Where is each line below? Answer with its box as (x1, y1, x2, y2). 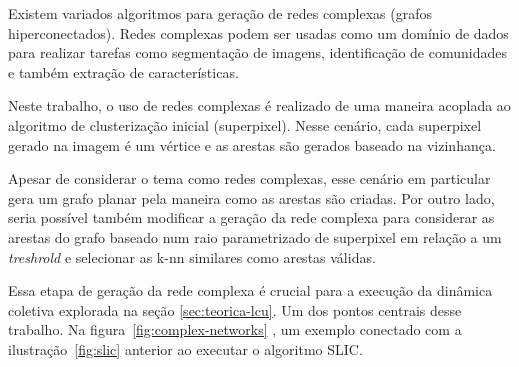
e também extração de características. (8, 61, 239, 82)
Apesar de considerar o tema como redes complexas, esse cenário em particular (8, 168, 491, 189)
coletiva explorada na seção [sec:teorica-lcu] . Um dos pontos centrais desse (8, 299, 462, 320)
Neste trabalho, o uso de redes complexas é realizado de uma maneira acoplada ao (8, 95, 511, 116)
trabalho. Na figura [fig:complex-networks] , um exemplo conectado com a (8, 319, 462, 340)
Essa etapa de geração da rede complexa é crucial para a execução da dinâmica (8, 280, 493, 301)
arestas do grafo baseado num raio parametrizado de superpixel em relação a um (8, 226, 502, 247)
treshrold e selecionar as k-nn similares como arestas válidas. (8, 246, 376, 267)
